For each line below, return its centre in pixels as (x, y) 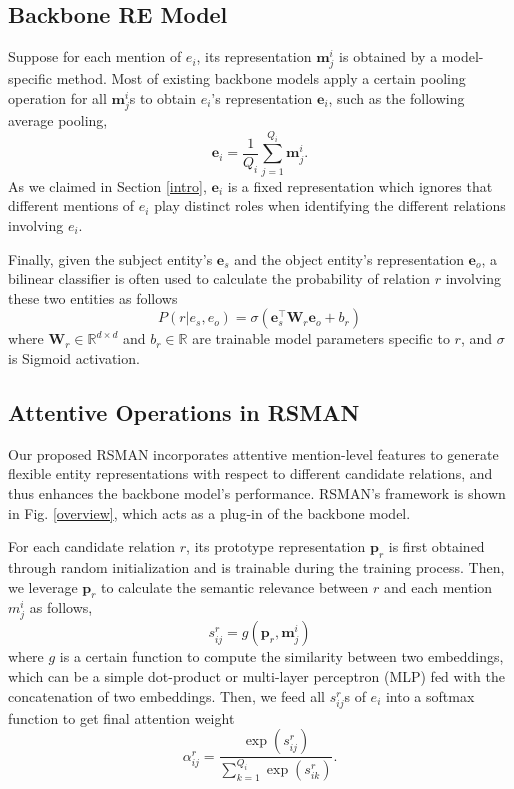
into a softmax (430, 695)
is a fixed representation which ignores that (360, 185)
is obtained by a (388, 56)
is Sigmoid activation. (74, 357)
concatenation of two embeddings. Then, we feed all (167, 695)
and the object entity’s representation (349, 258)
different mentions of (71, 205)
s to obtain (162, 97)
